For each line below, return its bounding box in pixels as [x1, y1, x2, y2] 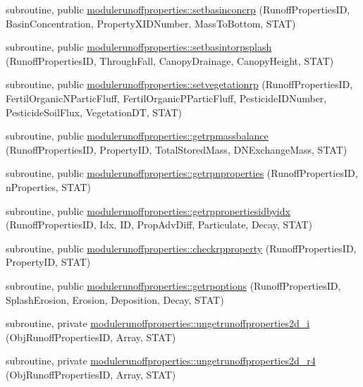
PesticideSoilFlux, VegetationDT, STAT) [6, 104, 182, 119]
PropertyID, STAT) [6, 254, 91, 269]
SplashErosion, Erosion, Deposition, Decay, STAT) [6, 292, 224, 307]
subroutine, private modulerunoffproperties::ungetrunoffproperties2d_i [6, 316, 310, 331]
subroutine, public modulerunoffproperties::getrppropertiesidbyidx [6, 203, 290, 218]
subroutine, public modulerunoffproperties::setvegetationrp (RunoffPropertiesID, [6, 77, 353, 92]
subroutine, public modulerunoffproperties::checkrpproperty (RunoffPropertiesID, [6, 240, 357, 255]
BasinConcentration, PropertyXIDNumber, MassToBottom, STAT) [6, 16, 296, 30]
